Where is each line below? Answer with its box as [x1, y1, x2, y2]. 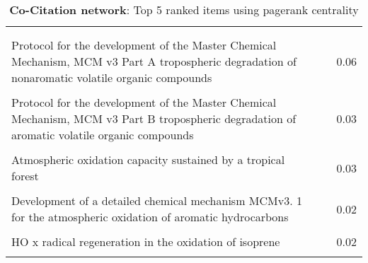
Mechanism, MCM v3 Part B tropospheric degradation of [11, 110, 297, 127]
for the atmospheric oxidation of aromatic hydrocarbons [11, 209, 289, 225]
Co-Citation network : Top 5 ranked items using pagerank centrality [9, 1, 359, 18]
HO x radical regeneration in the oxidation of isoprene [11, 233, 280, 250]
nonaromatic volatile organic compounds [11, 69, 212, 86]
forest [11, 168, 39, 184]
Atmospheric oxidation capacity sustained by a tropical [11, 151, 285, 168]
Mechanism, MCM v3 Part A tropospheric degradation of [11, 53, 297, 69]
